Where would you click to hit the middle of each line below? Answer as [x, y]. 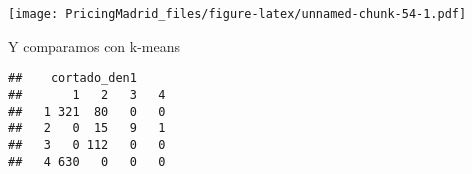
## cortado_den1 [72, 78]
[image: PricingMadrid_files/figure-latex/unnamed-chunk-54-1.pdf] [237, 14]
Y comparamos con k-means [94, 45]
